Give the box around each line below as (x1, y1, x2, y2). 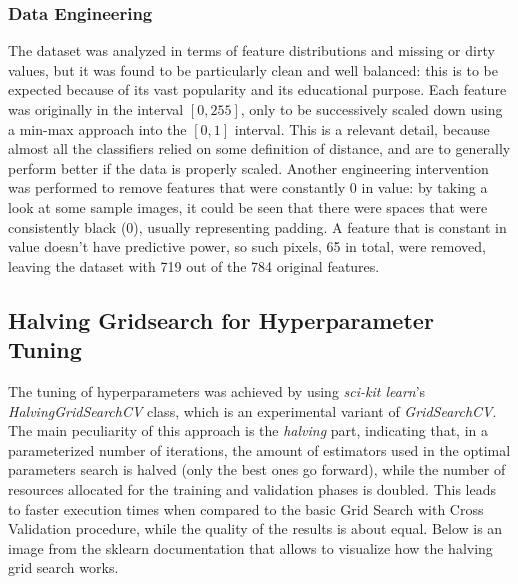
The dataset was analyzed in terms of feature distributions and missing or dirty (8, 40, 495, 61)
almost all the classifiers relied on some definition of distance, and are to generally (8, 138, 511, 159)
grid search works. (8, 557, 119, 578)
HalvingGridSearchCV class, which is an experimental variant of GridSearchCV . (8, 400, 497, 421)
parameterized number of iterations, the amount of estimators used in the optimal (8, 439, 511, 460)
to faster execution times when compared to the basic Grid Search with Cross (8, 498, 484, 519)
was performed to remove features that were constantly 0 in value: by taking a (8, 177, 488, 198)
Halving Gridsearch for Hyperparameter (8, 304, 434, 335)
